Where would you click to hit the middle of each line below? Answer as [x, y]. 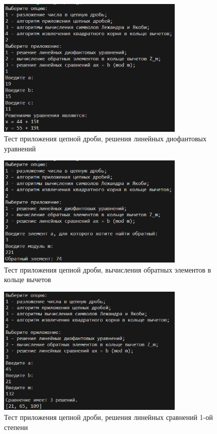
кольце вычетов [28, 279]
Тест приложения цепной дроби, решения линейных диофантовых [105, 139]
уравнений [20, 148]
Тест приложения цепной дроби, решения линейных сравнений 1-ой [109, 417]
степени [16, 427]
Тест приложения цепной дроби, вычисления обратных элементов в [108, 269]
